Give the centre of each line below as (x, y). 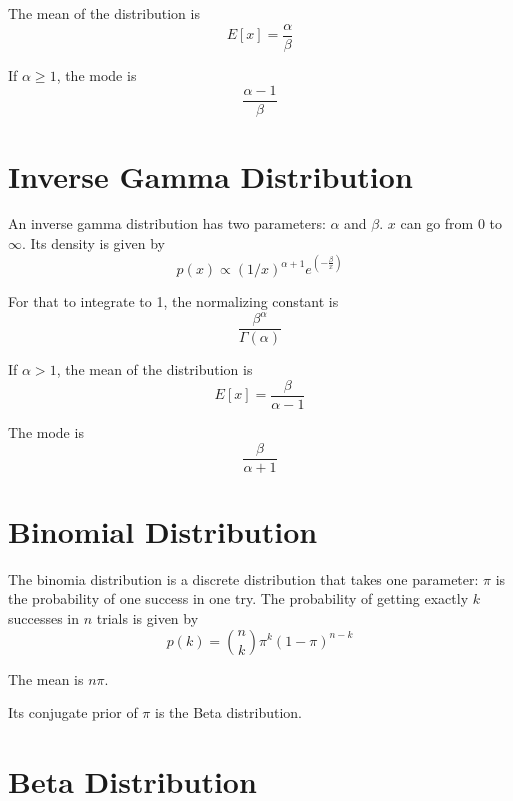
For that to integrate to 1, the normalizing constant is (173, 301)
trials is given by (147, 617)
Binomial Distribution (163, 530)
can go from (437, 223)
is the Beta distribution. (228, 712)
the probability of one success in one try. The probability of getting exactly (238, 598)
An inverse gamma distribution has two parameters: (167, 223)
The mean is (46, 678)
